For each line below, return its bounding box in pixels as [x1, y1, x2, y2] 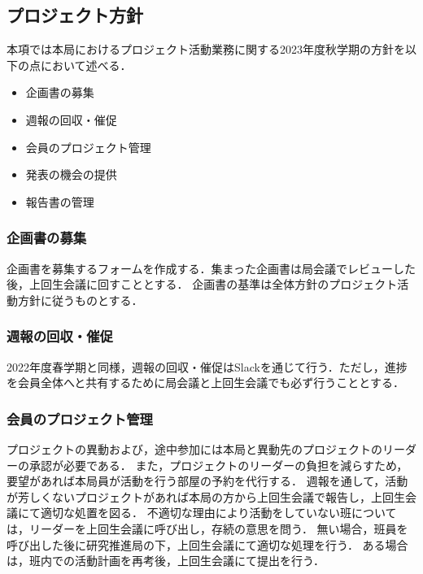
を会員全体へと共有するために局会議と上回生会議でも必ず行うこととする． [7, 374, 404, 391]
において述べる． [40, 56, 132, 73]
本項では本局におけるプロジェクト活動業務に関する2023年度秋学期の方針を [7, 41, 405, 58]
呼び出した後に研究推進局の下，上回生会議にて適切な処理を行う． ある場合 [7, 536, 408, 553]
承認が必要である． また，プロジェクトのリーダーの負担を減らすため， [28, 456, 408, 473]
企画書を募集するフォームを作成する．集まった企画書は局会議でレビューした [7, 259, 416, 276]
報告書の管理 [25, 193, 94, 210]
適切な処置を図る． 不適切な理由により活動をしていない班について [40, 504, 397, 521]
